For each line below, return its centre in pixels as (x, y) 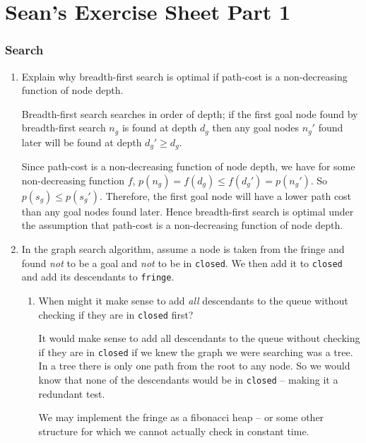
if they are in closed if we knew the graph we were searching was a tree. (196, 352)
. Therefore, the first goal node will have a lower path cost (225, 195)
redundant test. (72, 393)
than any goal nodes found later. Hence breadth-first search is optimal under (188, 211)
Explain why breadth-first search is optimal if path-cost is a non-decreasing (184, 76)
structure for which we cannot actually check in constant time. (174, 431)
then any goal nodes (256, 128)
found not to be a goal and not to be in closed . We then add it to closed (182, 262)
